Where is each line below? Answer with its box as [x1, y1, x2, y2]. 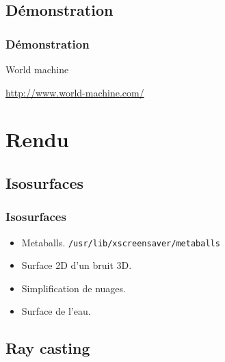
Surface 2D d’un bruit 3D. [21, 258, 132, 272]
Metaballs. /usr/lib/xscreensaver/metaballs [21, 235, 220, 249]
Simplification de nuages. [21, 281, 126, 295]
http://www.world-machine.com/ [5, 85, 144, 99]
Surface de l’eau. [21, 304, 91, 318]
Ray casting [5, 337, 90, 359]
